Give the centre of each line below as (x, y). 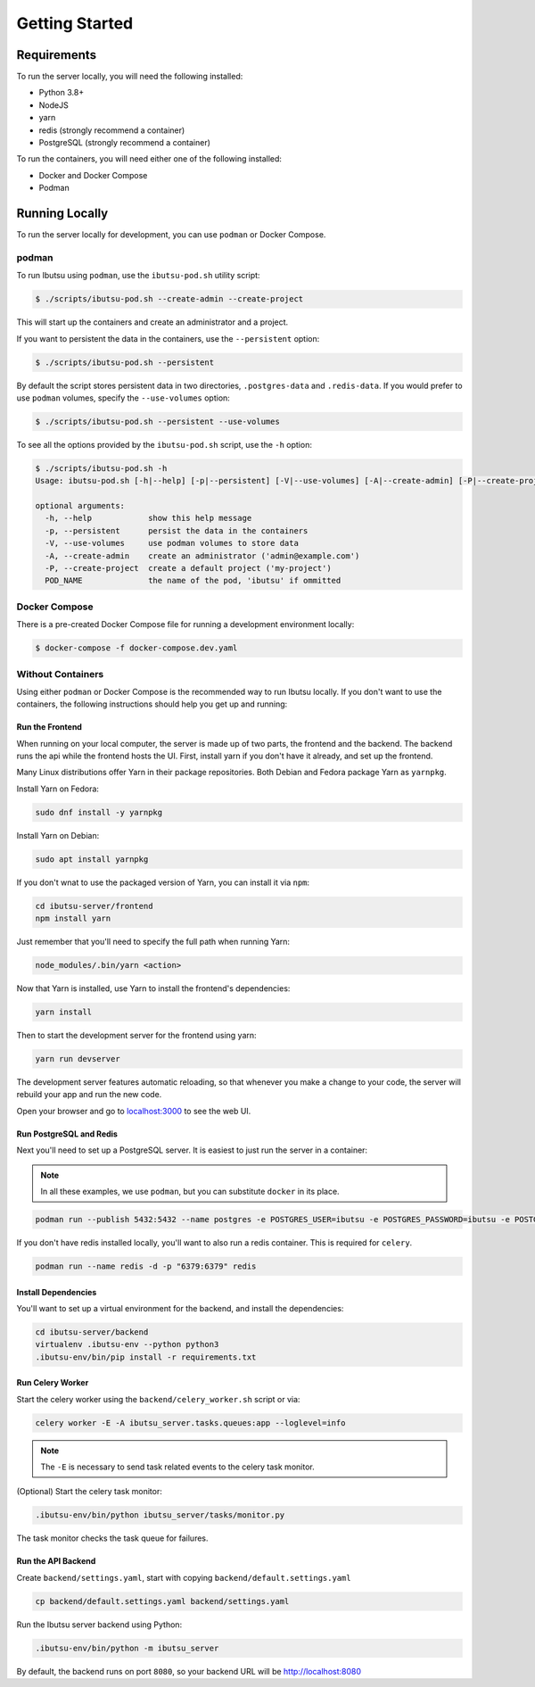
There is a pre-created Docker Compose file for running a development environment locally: (185, 624)
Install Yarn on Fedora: (58, 789)
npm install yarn (73, 918)
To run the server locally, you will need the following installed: (130, 77)
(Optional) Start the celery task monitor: (89, 1492)
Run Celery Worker (53, 1383)
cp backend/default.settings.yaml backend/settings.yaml (162, 1601)
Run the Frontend (49, 727)
